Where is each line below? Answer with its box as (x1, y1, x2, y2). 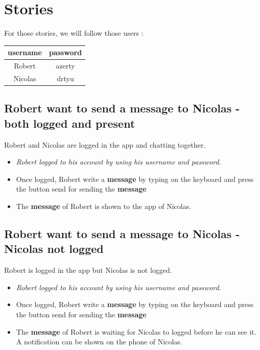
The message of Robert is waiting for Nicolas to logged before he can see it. (16, 326, 256, 337)
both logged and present (4, 115, 135, 131)
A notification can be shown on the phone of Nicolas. (16, 336, 182, 347)
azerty (56, 60, 75, 71)
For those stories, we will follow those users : (4, 28, 144, 38)
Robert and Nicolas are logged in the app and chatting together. (4, 139, 206, 150)
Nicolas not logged (4, 241, 104, 256)
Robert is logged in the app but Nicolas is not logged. (4, 265, 172, 275)
